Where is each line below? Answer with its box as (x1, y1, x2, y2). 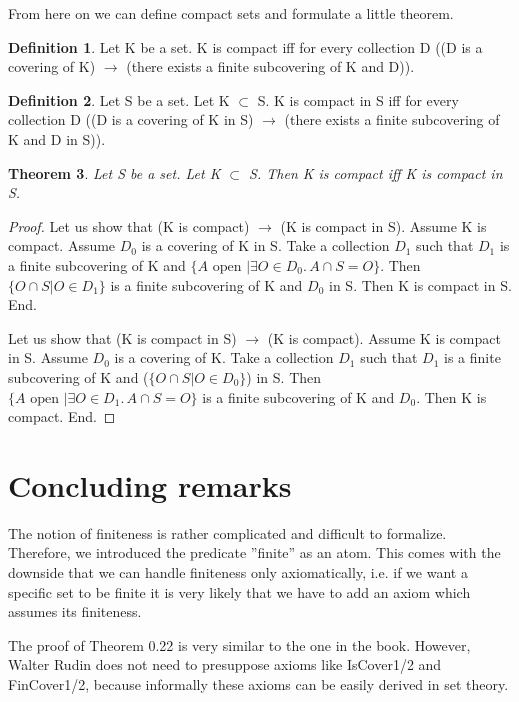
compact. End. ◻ (8, 406, 116, 427)
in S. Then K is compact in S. (329, 274, 512, 295)
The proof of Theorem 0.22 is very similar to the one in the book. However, (8, 634, 471, 655)
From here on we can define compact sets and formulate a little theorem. (8, 3, 454, 23)
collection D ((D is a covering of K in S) (8, 109, 254, 130)
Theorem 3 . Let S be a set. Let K (8, 162, 221, 183)
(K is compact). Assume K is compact (267, 327, 501, 348)
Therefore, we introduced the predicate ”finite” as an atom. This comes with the (8, 542, 501, 563)
